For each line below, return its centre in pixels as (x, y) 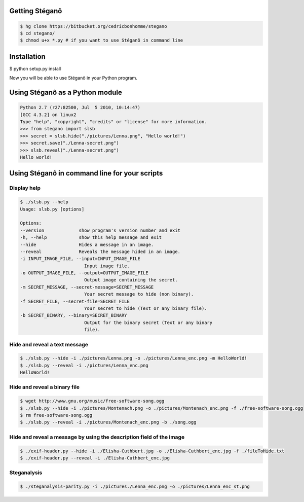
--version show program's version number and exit (100, 230)
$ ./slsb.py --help (44, 202)
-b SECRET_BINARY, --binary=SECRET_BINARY (73, 315)
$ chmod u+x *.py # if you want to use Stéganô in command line (102, 40)
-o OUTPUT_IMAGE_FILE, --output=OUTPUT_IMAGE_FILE (84, 273)
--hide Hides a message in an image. (87, 244)
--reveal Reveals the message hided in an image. (100, 252)
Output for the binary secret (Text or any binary (148, 322)
